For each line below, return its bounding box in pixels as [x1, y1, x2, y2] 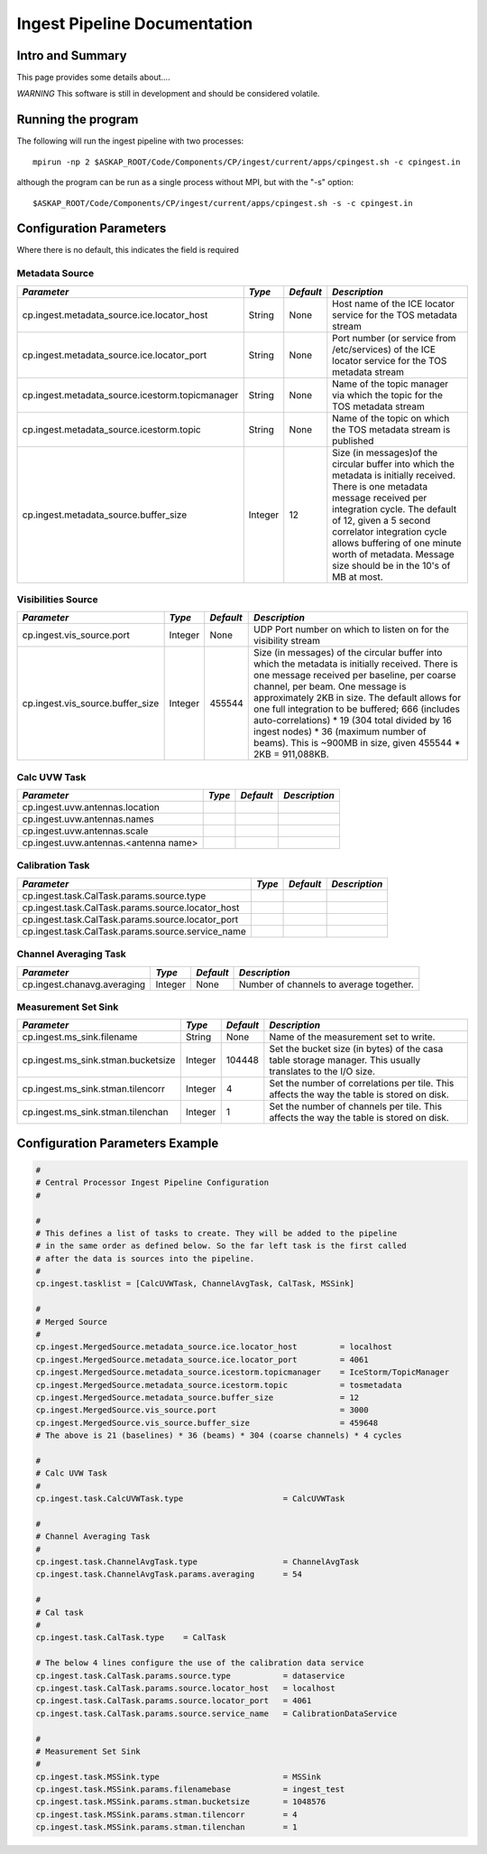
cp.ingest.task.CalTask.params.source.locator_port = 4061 [35, 1696, 312, 1706]
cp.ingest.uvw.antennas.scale [22, 825, 149, 837]
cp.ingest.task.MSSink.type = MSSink [35, 1771, 322, 1782]
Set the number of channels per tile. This [269, 1100, 442, 1113]
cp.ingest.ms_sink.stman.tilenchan [22, 1106, 169, 1119]
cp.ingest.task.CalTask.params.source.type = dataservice [35, 1671, 345, 1681]
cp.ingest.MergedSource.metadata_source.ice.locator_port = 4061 [35, 1355, 369, 1365]
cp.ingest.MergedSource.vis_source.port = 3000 [35, 1405, 369, 1415]
